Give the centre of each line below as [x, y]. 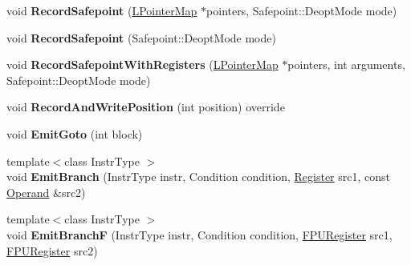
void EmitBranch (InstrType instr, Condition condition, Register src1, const [199, 177]
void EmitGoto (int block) [75, 133]
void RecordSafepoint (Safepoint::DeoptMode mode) [141, 37]
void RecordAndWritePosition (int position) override [146, 107]
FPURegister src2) [52, 250]
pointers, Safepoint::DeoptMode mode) [302, 10]
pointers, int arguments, [346, 64]
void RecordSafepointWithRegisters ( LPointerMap [142, 64]
